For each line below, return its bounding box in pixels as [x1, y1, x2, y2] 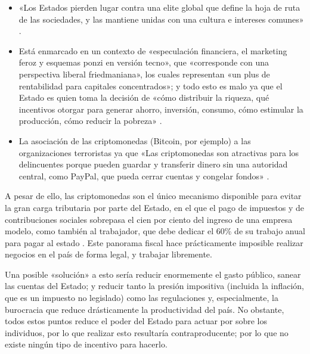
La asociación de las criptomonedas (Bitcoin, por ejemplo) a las [18, 134, 251, 147]
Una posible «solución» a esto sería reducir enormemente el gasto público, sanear [5, 268, 301, 280]
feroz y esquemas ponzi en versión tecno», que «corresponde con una [18, 56, 269, 69]
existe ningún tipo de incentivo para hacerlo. [5, 338, 168, 350]
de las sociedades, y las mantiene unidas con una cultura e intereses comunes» [18, 13, 304, 25]
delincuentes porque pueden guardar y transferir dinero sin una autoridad [18, 158, 288, 170]
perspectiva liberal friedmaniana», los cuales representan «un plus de [18, 67, 270, 80]
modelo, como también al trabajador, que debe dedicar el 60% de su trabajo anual [5, 225, 305, 237]
